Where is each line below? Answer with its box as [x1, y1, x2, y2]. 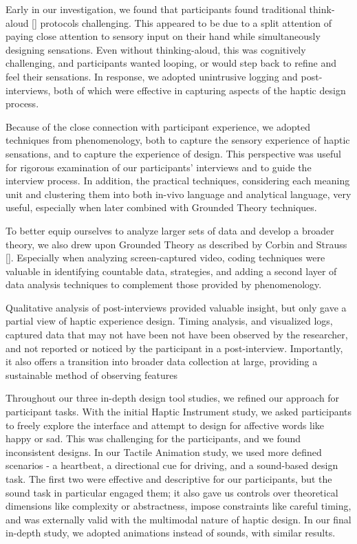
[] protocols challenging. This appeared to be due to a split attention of [32, 15, 332, 30]
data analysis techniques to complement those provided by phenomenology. [6, 277, 322, 292]
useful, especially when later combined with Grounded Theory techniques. [6, 200, 317, 215]
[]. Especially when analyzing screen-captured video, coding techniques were [6, 250, 325, 265]
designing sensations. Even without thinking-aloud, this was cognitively [6, 42, 306, 56]
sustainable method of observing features [6, 367, 178, 382]
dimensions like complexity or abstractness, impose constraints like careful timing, [6, 499, 351, 513]
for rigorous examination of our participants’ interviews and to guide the [6, 160, 312, 174]
